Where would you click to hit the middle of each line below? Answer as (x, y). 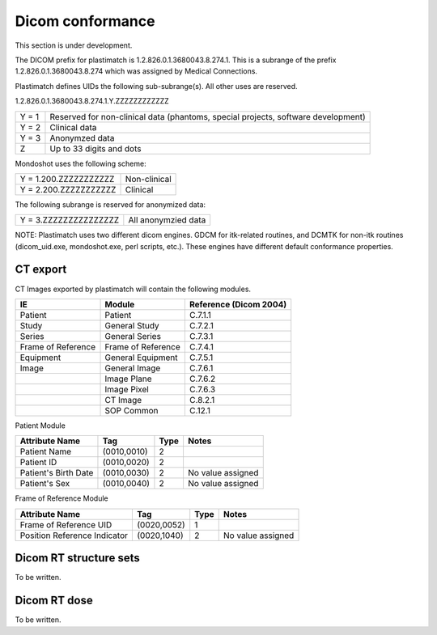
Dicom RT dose (54, 601)
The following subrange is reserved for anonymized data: (110, 204)
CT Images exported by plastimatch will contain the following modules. (133, 289)
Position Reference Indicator (74, 536)
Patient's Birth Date (57, 473)
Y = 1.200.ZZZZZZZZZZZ (67, 179)
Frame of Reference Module (62, 498)
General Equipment (141, 358)
